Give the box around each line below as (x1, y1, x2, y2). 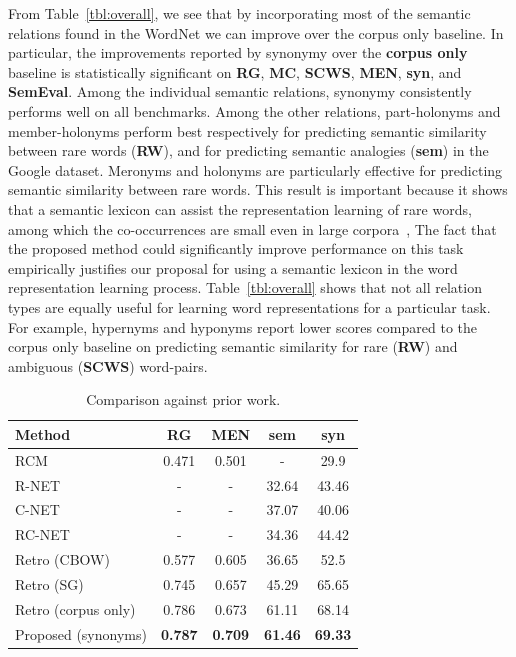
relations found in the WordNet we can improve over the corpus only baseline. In (8, 22, 504, 43)
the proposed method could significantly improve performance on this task (8, 238, 464, 259)
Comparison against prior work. (86, 389, 281, 410)
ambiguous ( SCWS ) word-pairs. (8, 355, 208, 376)
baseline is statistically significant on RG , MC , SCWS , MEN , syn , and (8, 61, 462, 82)
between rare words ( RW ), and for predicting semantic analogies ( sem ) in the (8, 140, 489, 161)
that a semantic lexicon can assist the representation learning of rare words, (8, 198, 472, 219)
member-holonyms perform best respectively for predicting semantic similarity (8, 120, 487, 141)
